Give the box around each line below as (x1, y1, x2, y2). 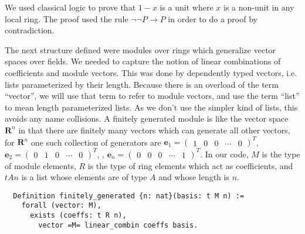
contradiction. (5, 24, 55, 36)
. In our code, (200, 147, 249, 160)
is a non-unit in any (223, 1, 294, 13)
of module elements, (5, 159, 76, 171)
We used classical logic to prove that (5, 1, 136, 13)
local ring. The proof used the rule (5, 12, 128, 25)
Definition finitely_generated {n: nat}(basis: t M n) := (13, 191, 245, 200)
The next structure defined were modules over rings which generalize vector (5, 43, 276, 56)
